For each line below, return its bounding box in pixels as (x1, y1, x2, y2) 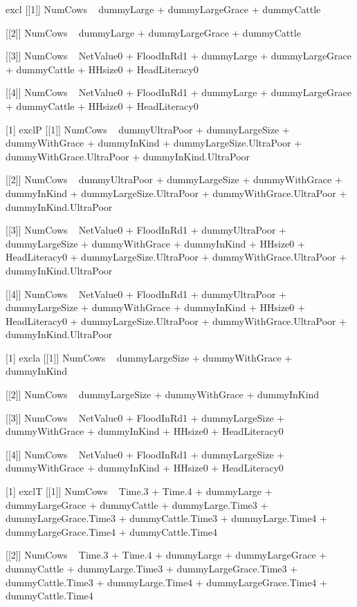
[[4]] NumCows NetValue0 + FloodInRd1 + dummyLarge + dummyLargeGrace (6, 85, 352, 100)
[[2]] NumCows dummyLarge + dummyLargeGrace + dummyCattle (6, 25, 301, 39)
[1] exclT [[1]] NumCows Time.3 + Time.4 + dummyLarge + (6, 484, 273, 498)
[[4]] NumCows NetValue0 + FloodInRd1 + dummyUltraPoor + (6, 286, 286, 301)
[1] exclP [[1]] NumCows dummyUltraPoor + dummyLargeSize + (6, 122, 290, 136)
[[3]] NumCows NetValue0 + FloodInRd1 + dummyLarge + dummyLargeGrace (6, 48, 352, 63)
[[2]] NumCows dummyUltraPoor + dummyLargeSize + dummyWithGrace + (6, 172, 342, 187)
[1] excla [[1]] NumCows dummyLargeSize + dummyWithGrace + (6, 350, 293, 364)
